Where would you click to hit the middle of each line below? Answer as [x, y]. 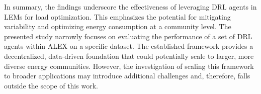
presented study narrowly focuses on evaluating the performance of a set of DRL [128, 36]
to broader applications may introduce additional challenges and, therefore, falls [127, 76]
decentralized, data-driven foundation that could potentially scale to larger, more [129, 56]
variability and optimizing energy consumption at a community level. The [118, 26]
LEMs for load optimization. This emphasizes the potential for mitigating [117, 16]
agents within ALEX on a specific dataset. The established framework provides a [129, 46]
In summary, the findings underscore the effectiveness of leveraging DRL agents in [130, 7]
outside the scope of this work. [51, 85]
